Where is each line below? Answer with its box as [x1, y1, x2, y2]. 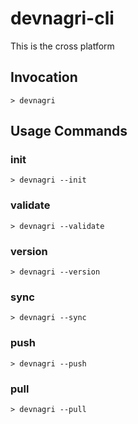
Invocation [10, 69, 78, 86]
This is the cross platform [10, 40, 115, 52]
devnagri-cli [10, 7, 115, 30]
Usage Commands [10, 123, 128, 140]
